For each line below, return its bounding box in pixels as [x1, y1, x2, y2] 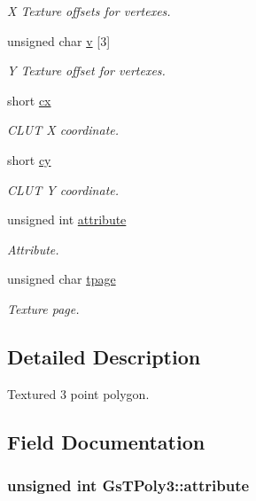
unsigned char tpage [7, 270, 116, 288]
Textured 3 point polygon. [7, 384, 150, 403]
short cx [7, 90, 51, 109]
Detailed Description [7, 342, 201, 370]
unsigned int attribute [7, 210, 127, 229]
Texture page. [7, 299, 80, 317]
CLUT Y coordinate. [7, 180, 120, 199]
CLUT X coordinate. [7, 121, 120, 139]
